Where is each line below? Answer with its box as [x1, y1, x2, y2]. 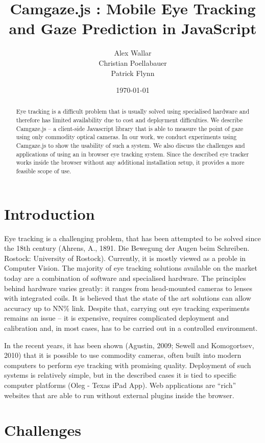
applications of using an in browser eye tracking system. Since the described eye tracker [16, 149, 249, 158]
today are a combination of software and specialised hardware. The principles [4, 273, 246, 283]
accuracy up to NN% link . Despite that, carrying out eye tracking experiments [4, 302, 250, 313]
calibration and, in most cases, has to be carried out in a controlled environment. [4, 323, 258, 333]
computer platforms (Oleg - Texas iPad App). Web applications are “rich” [4, 379, 236, 390]
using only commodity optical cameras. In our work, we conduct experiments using [16, 133, 237, 141]
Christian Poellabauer [99, 57, 167, 68]
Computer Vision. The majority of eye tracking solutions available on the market [4, 263, 257, 273]
